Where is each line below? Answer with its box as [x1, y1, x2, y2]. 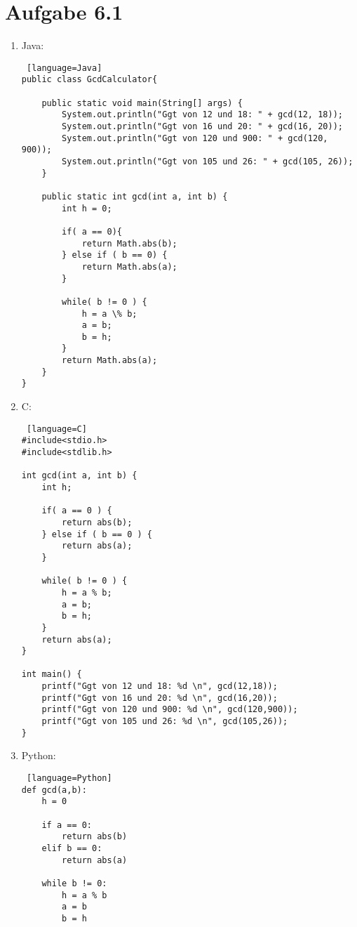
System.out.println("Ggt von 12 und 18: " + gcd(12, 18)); [62, 110, 343, 120]
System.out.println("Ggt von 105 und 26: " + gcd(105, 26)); [62, 156, 353, 166]
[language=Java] [26, 63, 102, 73]
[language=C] [26, 423, 87, 434]
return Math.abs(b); [81, 238, 177, 249]
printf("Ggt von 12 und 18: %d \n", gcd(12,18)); [41, 681, 278, 692]
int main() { [21, 669, 82, 680]
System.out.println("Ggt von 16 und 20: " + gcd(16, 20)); [62, 121, 343, 131]
